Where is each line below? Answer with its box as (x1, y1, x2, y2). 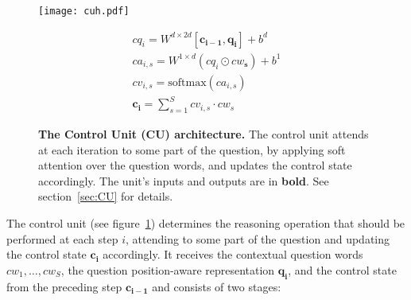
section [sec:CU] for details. (38, 188, 173, 205)
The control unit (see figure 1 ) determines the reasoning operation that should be (6, 215, 405, 232)
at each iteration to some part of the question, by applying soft (38, 141, 346, 158)
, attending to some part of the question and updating (126, 230, 390, 247)
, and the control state (288, 261, 397, 278)
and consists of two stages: (152, 278, 281, 294)
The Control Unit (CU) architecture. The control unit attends (38, 126, 369, 142)
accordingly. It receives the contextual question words (103, 246, 363, 263)
